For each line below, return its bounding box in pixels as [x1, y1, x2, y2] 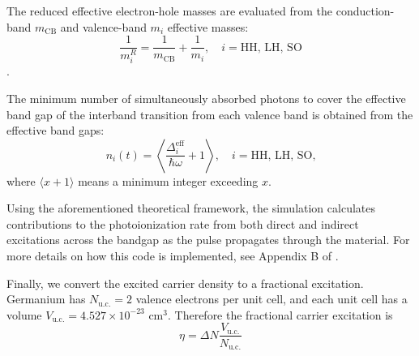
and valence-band [60, 18, 147, 35]
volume [6, 306, 42, 323]
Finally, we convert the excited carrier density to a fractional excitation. [6, 274, 364, 291]
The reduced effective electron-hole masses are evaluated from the [6, 2, 333, 19]
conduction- [336, 2, 395, 19]
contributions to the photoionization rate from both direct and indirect [6, 215, 359, 232]
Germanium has [6, 290, 86, 307]
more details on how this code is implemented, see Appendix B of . [6, 247, 339, 264]
